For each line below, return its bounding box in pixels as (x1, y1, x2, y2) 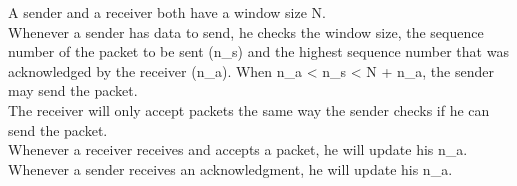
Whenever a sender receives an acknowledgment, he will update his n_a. (8, 158, 453, 179)
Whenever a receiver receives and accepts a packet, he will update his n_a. (8, 139, 468, 160)
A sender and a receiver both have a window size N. (8, 2, 326, 22)
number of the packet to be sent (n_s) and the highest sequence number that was (8, 41, 509, 62)
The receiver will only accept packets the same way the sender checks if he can (8, 99, 490, 120)
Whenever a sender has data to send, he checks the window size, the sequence (8, 21, 484, 42)
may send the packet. (8, 80, 138, 101)
